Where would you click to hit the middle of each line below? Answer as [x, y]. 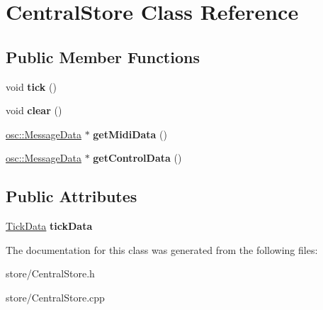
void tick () [31, 86]
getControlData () [137, 158]
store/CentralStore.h [50, 273]
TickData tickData [49, 226]
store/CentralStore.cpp [55, 297]
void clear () [34, 110]
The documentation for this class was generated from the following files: [162, 249]
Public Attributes [72, 196]
